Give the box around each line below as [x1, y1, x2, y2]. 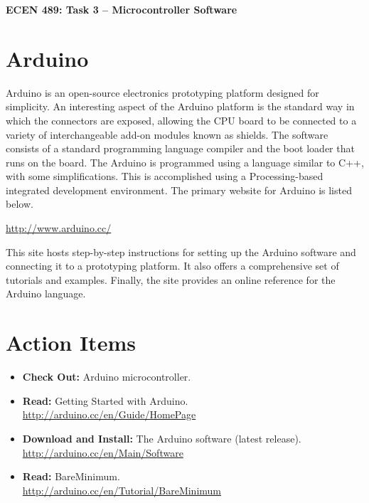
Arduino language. [6, 286, 86, 301]
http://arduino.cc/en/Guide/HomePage [22, 407, 196, 422]
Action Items [6, 328, 136, 357]
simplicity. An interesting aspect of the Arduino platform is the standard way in [6, 99, 355, 114]
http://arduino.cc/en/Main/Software [22, 445, 183, 460]
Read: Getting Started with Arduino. [22, 393, 188, 408]
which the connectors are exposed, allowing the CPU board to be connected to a [6, 112, 357, 127]
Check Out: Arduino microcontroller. [22, 369, 191, 384]
